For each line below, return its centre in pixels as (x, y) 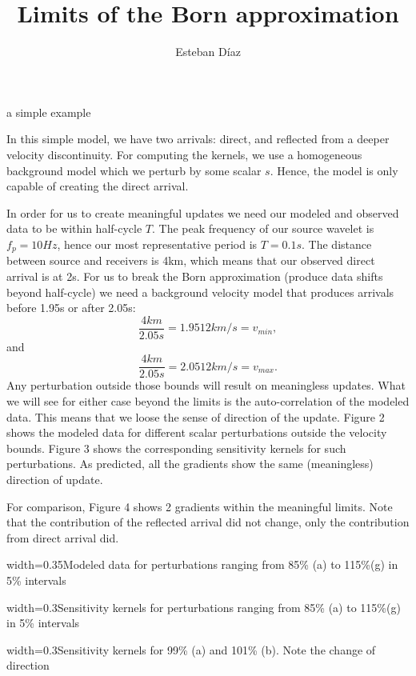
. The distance (337, 244)
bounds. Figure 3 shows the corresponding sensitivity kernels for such (176, 448)
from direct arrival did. (63, 537)
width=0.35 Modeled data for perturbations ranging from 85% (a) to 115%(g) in (202, 564)
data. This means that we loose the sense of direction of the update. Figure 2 (196, 416)
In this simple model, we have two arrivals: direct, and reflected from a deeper (198, 139)
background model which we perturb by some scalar (134, 170)
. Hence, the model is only (334, 170)
